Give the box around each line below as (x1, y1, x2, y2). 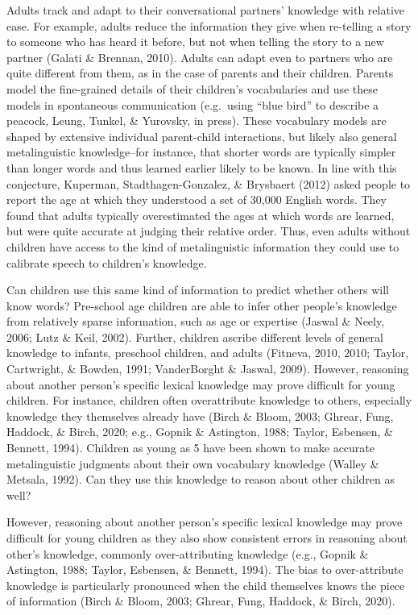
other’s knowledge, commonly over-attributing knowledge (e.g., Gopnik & (6, 545, 369, 562)
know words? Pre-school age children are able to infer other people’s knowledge (6, 297, 397, 314)
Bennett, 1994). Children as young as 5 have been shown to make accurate (6, 439, 375, 456)
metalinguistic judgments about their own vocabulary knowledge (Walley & (6, 455, 379, 472)
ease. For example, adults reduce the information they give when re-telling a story (6, 17, 412, 34)
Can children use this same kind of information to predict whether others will (6, 281, 389, 298)
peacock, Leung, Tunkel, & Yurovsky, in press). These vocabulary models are (6, 112, 387, 129)
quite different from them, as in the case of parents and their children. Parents (6, 64, 394, 81)
